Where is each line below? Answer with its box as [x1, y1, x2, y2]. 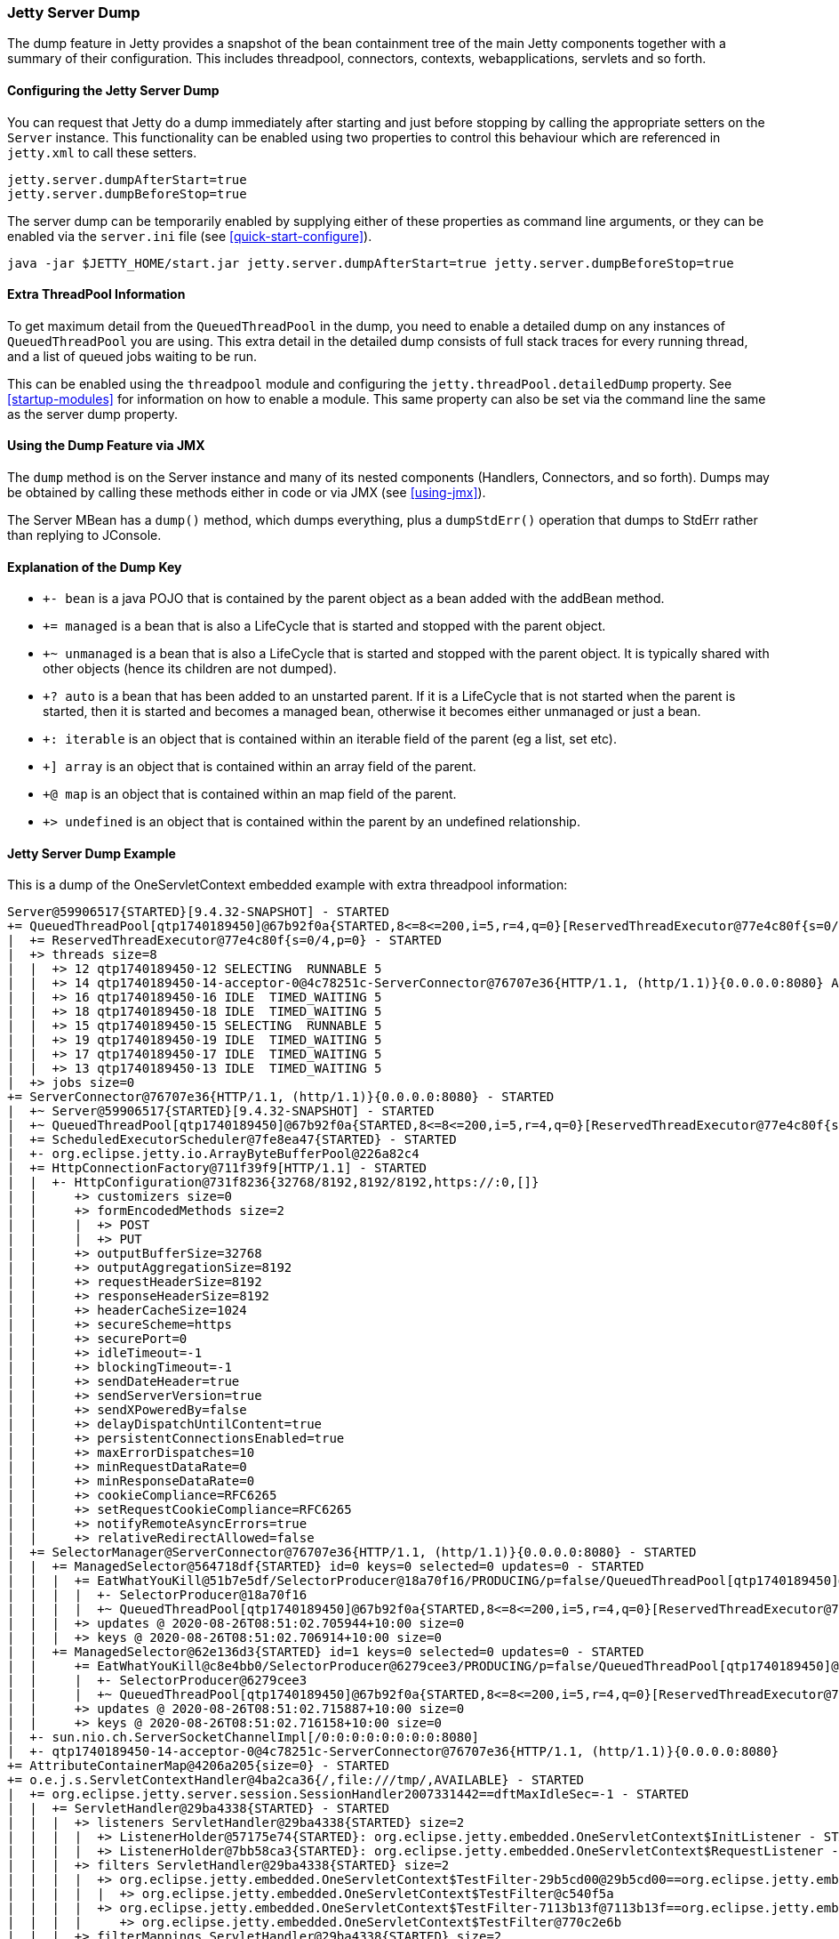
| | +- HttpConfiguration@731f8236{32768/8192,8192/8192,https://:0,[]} [7, 1175, 539, 1190]
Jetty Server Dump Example [7, 845, 176, 861]
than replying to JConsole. [7, 527, 162, 543]
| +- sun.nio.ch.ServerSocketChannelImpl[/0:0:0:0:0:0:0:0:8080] [7, 1730, 480, 1745]
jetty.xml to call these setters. [7, 144, 197, 160]
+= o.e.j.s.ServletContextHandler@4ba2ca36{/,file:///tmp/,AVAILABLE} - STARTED [7, 1773, 585, 1788]
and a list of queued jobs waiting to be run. [7, 348, 258, 364]
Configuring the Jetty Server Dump [7, 82, 220, 98]
